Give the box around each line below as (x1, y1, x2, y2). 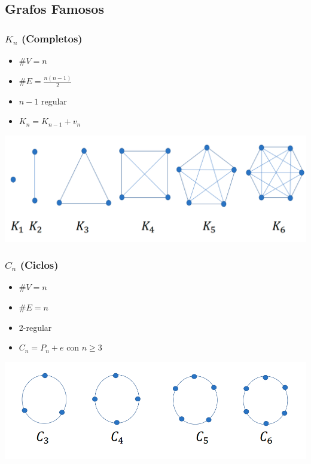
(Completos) (21, 30, 83, 45)
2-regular (19, 321, 52, 333)
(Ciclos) (20, 257, 59, 272)
